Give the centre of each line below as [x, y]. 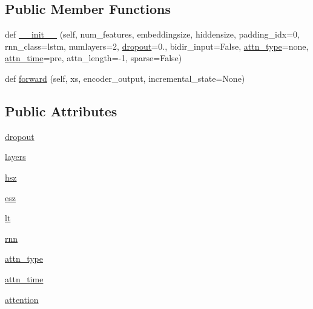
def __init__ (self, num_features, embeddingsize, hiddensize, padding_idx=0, [152, 34]
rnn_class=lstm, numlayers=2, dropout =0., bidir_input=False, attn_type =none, [157, 46]
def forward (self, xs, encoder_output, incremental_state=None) [125, 78]
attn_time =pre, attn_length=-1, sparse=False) [94, 58]
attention [22, 299]
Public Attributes [61, 111]
